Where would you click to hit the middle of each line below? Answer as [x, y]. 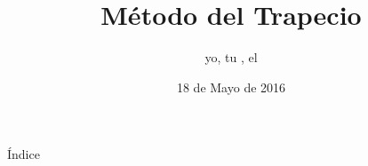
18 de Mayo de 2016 [231, 87]
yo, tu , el [231, 57]
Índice [24, 154]
